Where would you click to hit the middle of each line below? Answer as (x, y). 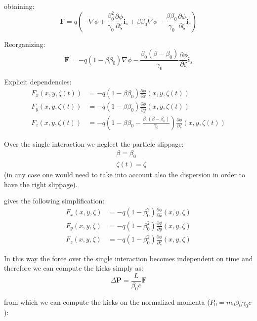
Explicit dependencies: (38, 82)
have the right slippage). (41, 184)
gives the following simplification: (54, 201)
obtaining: (19, 6)
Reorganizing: (25, 44)
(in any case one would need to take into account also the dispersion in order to (125, 175)
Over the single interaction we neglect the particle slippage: (94, 143)
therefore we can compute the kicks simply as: (74, 268)
